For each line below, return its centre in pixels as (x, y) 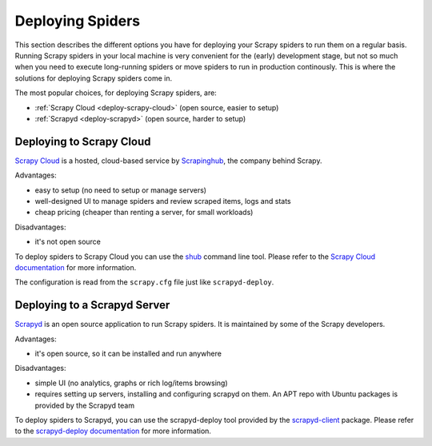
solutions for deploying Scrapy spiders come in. (94, 78)
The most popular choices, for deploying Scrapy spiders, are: (116, 93)
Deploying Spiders (77, 21)
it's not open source (68, 242)
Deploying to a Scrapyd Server (92, 305)
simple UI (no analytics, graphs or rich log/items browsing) (131, 383)
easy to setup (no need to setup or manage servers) (121, 190)
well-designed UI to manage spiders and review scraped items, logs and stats (163, 201)
